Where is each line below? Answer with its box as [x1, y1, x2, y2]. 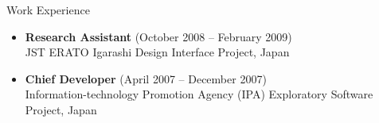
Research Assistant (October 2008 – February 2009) [25, 28, 292, 44]
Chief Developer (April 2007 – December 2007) [25, 70, 267, 86]
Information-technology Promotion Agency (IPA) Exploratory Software [25, 86, 373, 102]
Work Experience [6, 2, 90, 17]
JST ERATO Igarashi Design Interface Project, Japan [25, 44, 290, 60]
